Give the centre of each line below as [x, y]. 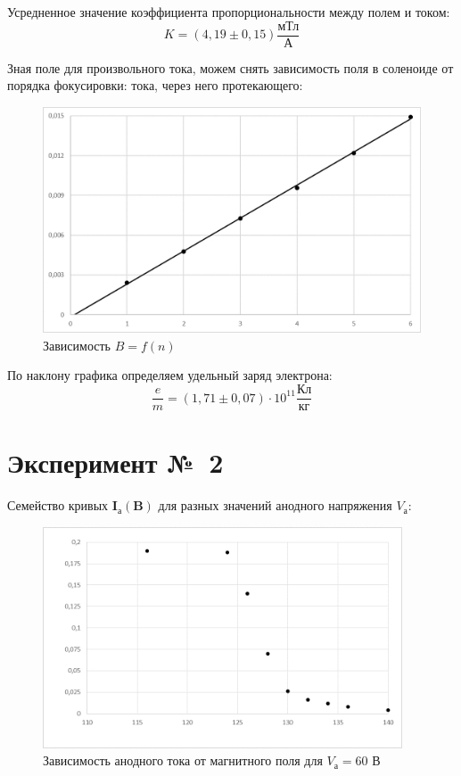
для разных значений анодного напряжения [275, 505]
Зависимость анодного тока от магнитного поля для [183, 760]
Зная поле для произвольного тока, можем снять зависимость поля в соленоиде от [230, 67]
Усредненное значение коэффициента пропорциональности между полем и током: [229, 12]
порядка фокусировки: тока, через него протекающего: [155, 85]
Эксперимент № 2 [115, 462]
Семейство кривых [58, 505]
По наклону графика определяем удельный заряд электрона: [170, 375]
